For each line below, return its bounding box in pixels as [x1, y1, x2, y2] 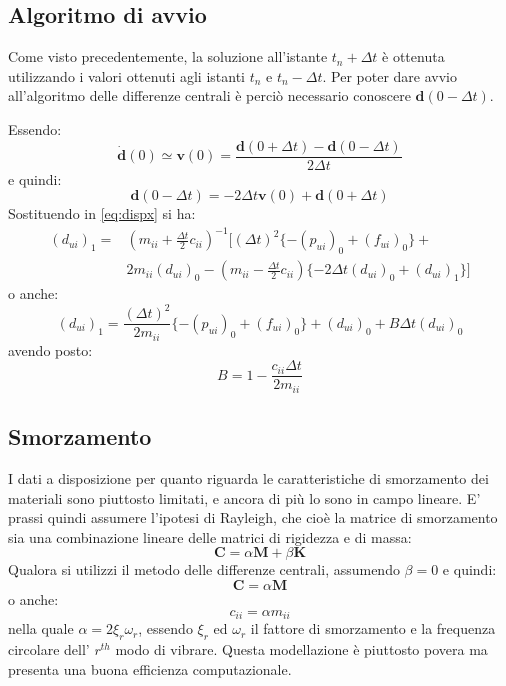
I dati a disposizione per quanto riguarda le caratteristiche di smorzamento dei [8, 468, 489, 489]
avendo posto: [8, 339, 93, 360]
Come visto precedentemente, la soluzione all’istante [8, 46, 328, 67]
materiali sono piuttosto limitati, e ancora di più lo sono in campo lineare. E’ [8, 487, 481, 508]
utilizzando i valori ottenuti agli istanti [8, 65, 245, 86]
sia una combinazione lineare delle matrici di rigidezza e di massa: [8, 526, 412, 547]
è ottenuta [382, 46, 445, 67]
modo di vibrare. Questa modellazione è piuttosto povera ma [115, 638, 488, 659]
